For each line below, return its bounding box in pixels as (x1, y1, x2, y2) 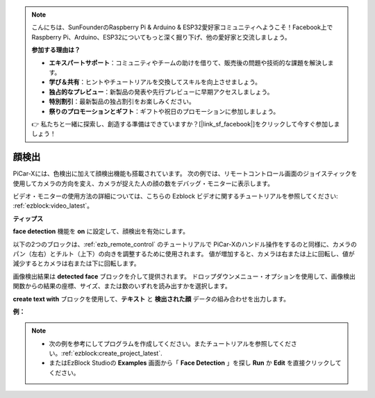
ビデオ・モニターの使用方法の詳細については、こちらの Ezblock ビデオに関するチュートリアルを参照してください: (12, 192, 338, 200)
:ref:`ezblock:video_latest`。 (12, 201, 94, 210)
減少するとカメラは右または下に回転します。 (12, 259, 140, 267)
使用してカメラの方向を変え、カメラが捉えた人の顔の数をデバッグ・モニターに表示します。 (12, 179, 274, 188)
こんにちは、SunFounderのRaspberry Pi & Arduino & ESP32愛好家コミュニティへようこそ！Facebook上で (31, 23, 333, 31)
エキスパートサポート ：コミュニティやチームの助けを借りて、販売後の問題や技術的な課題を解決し (49, 58, 328, 67)
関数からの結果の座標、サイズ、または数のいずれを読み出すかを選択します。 (12, 282, 232, 290)
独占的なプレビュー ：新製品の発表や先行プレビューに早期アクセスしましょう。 (49, 88, 274, 96)
